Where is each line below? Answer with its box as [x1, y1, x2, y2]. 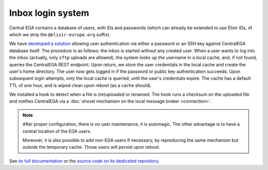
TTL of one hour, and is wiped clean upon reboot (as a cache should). [9, 82, 152, 88]
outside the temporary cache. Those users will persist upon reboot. [22, 144, 160, 150]
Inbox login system [9, 7, 89, 18]
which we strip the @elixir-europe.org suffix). [9, 31, 111, 37]
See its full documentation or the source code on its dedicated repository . [9, 158, 160, 164]
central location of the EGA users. [22, 128, 91, 134]
